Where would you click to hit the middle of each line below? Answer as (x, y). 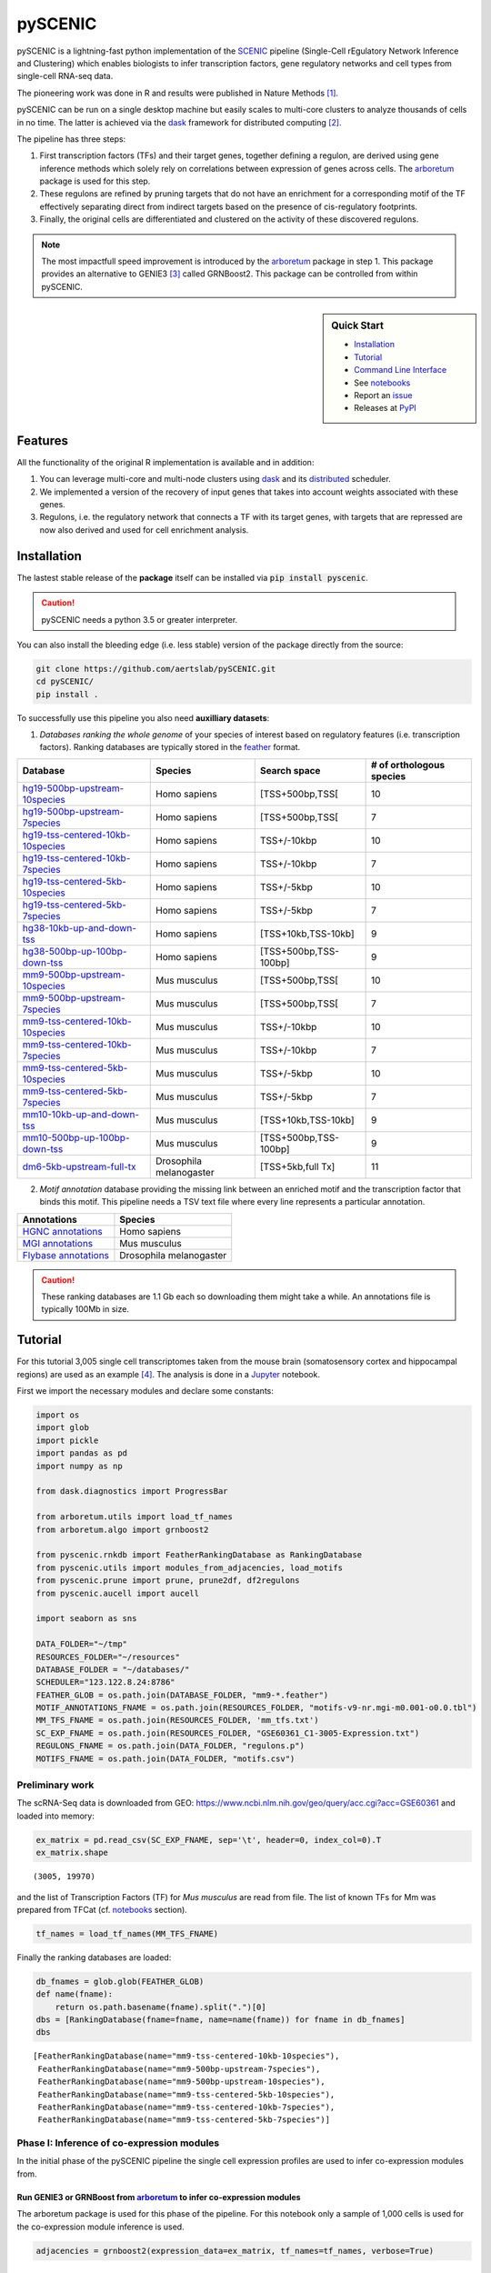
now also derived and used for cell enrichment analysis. (144, 530)
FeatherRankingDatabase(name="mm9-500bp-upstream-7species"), (179, 2069)
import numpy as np (79, 1466)
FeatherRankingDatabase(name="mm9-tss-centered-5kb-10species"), (186, 2094)
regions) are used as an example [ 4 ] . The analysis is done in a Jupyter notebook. (168, 1374)
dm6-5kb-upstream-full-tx (79, 1167)
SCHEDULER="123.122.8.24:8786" (106, 1682)
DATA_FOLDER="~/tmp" (81, 1644)
